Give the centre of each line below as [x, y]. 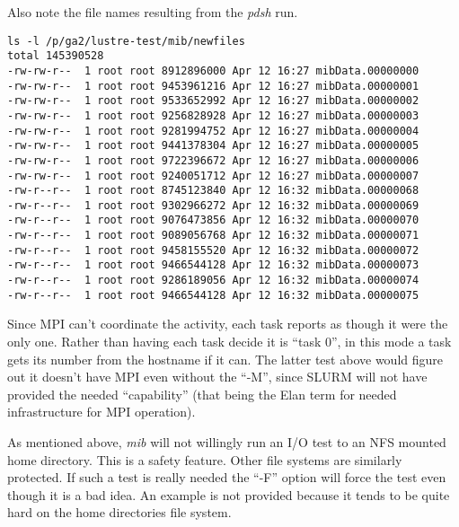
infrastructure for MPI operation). [102, 412]
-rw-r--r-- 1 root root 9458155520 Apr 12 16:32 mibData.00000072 [213, 250]
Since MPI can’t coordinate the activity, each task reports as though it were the [228, 324]
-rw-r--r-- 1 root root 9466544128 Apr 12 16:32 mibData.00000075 [213, 295]
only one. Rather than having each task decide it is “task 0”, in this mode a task [229, 341]
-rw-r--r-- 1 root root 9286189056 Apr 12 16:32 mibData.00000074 [213, 281]
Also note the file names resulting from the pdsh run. [153, 12]
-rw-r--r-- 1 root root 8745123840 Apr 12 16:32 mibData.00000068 [213, 191]
